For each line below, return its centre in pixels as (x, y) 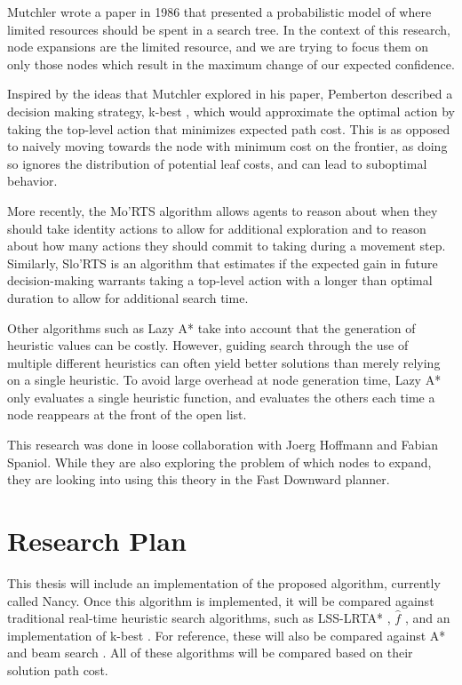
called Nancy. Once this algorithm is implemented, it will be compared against (221, 600)
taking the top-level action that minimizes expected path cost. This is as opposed (229, 128)
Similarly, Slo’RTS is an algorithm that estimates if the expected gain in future (223, 263)
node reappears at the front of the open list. (127, 414)
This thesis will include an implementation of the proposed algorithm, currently (224, 582)
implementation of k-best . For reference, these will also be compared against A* (227, 635)
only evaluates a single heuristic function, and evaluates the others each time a (221, 397)
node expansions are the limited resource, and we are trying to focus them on (218, 47)
